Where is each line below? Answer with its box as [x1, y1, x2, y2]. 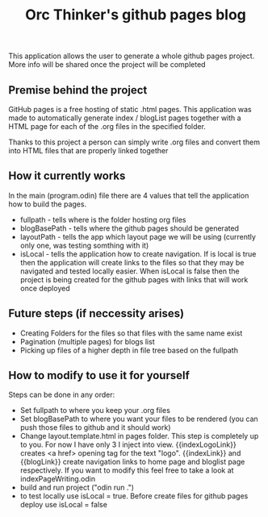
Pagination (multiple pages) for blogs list [19, 336, 155, 346]
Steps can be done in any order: [8, 390, 115, 400]
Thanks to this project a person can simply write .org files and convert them [8, 137, 261, 147]
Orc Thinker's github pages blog [25, 6, 246, 24]
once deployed [19, 283, 70, 293]
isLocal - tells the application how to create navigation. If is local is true [19, 248, 257, 259]
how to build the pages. [8, 199, 87, 209]
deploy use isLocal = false [19, 500, 107, 510]
